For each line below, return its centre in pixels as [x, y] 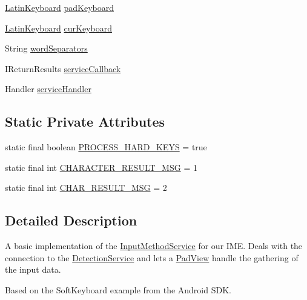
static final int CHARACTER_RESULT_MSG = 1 [101, 167]
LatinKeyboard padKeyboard [60, 7]
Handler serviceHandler [48, 89]
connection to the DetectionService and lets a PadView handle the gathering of [152, 257]
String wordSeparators [46, 48]
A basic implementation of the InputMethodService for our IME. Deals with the [154, 246]
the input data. [33, 269]
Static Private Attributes [85, 122]
